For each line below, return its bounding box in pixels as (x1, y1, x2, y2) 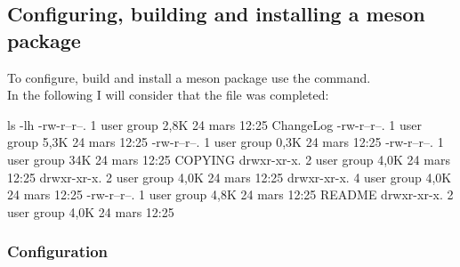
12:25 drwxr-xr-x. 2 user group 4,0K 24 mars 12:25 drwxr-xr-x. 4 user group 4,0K (7, 167, 452, 186)
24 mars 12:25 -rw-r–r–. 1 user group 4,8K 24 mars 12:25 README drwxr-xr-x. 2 (7, 185, 454, 204)
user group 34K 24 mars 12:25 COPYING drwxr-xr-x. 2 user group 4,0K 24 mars (7, 150, 450, 168)
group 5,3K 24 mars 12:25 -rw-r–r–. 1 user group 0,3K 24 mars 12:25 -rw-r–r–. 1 (7, 133, 444, 151)
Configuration (7, 240, 109, 263)
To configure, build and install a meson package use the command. (7, 68, 371, 86)
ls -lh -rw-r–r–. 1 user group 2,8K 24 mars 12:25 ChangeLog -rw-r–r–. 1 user (7, 115, 422, 133)
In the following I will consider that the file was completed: (7, 85, 329, 104)
